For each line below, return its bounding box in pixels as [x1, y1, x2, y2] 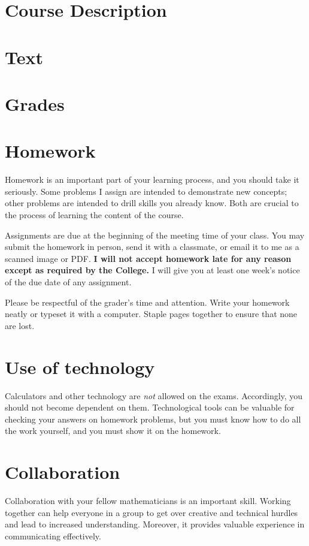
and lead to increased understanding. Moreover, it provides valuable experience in [5, 518, 305, 530]
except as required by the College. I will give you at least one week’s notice [5, 264, 300, 276]
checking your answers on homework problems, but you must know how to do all [5, 412, 301, 425]
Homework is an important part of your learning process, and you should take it [5, 173, 299, 186]
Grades [5, 91, 65, 116]
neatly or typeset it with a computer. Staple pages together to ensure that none [5, 307, 298, 320]
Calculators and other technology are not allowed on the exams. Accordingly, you [5, 389, 303, 402]
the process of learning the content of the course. [5, 209, 184, 221]
